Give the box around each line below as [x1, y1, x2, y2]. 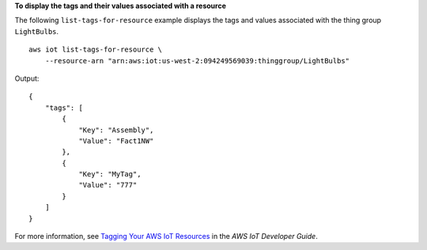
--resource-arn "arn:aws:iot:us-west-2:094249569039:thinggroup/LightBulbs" [44, 56, 350, 65]
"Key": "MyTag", [78, 170, 142, 179]
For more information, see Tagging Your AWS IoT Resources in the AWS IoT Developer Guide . [14, 232, 318, 241]
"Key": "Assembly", [78, 125, 154, 134]
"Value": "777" [78, 180, 138, 190]
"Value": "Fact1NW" [78, 136, 154, 146]
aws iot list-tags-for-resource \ [28, 45, 162, 55]
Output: [14, 74, 40, 83]
